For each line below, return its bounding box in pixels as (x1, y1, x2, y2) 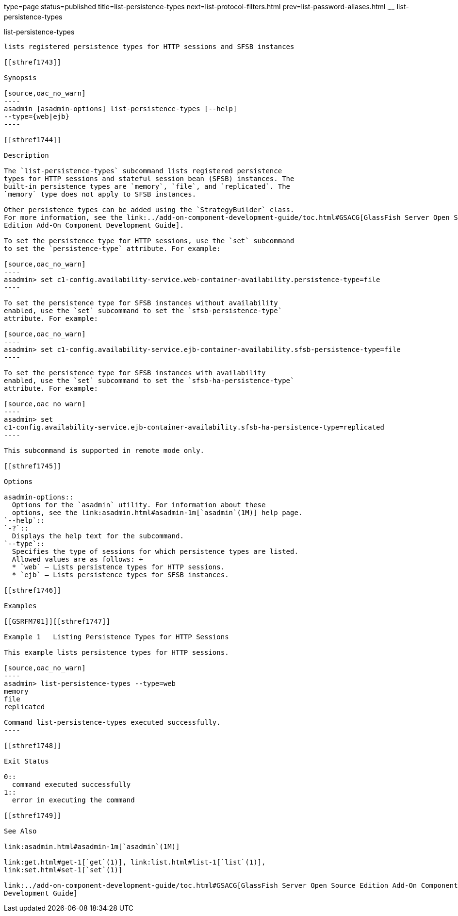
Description (4, 151, 49, 159)
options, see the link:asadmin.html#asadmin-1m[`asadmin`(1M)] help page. (12, 508, 303, 516)
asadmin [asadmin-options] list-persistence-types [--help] (4, 104, 237, 113)
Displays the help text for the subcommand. (12, 532, 184, 540)
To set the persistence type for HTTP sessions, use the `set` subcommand (4, 236, 294, 245)
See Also (4, 827, 37, 835)
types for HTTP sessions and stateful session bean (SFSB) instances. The (4, 174, 294, 183)
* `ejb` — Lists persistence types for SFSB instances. (12, 570, 229, 579)
